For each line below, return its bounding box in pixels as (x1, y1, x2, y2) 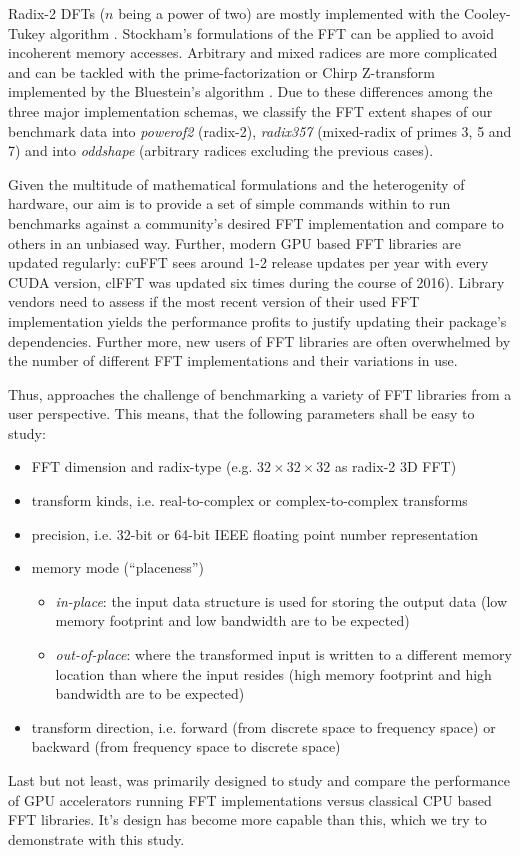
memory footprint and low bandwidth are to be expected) (55, 610, 410, 631)
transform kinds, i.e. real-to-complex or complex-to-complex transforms (31, 490, 468, 511)
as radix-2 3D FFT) (334, 456, 457, 477)
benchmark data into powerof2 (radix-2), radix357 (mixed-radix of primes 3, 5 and (8, 120, 512, 141)
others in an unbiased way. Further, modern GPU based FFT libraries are (8, 232, 461, 253)
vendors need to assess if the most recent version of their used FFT (8, 291, 420, 312)
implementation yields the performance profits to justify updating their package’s (8, 310, 507, 331)
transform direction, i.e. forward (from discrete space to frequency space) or (31, 716, 496, 737)
